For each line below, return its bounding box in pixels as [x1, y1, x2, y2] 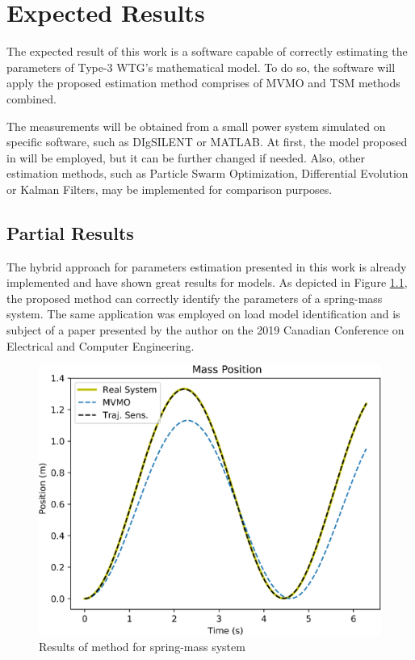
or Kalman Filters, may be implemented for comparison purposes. [6, 180, 333, 197]
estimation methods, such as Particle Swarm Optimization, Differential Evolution [6, 165, 409, 182]
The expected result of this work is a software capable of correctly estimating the [6, 43, 408, 60]
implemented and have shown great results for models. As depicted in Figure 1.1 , [6, 274, 408, 291]
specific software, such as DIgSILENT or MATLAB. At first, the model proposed [6, 133, 408, 150]
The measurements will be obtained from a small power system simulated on [6, 117, 386, 134]
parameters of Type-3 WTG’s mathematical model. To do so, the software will [6, 58, 396, 75]
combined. [6, 90, 57, 107]
